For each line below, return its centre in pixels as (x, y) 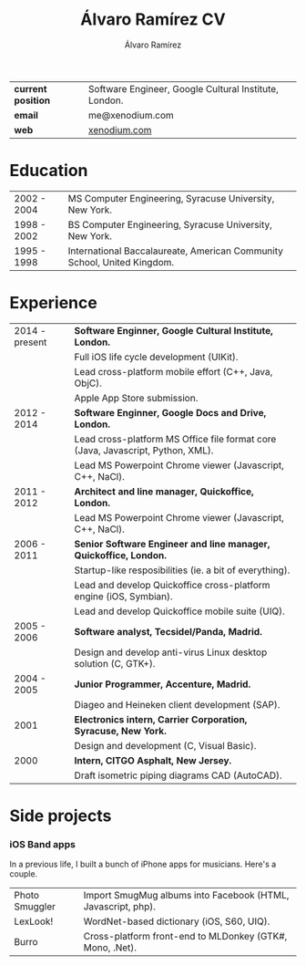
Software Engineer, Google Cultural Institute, (184, 88)
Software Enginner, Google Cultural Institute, (173, 330)
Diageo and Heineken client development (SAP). (177, 704)
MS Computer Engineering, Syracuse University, (171, 198)
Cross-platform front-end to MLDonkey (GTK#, (185, 937)
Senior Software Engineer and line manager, (172, 544)
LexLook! (34, 921)
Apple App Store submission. (136, 398)
